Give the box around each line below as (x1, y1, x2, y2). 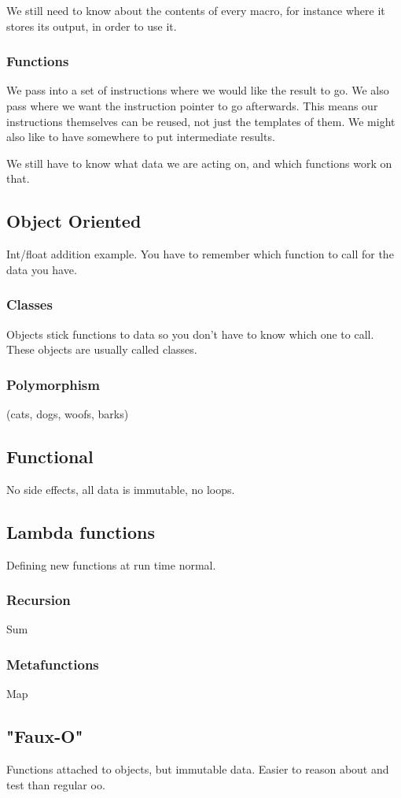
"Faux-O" (6, 724, 83, 748)
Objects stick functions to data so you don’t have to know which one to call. (6, 325, 374, 342)
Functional (6, 444, 94, 468)
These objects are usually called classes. (6, 341, 197, 358)
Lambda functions (6, 519, 156, 544)
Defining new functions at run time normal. (6, 556, 216, 573)
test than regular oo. (6, 776, 105, 792)
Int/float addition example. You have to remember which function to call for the (6, 246, 394, 262)
